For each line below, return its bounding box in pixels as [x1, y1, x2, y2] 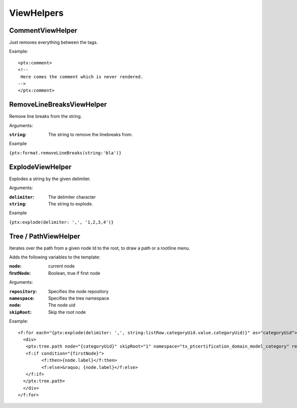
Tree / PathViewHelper [9, 232, 80, 240]
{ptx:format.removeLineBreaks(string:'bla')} [9, 150, 122, 155]
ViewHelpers [9, 7, 64, 18]
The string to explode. [48, 201, 94, 206]
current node [48, 263, 75, 269]
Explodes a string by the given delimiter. [9, 176, 91, 182]
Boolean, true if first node [48, 270, 100, 276]
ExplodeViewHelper [9, 162, 72, 171]
